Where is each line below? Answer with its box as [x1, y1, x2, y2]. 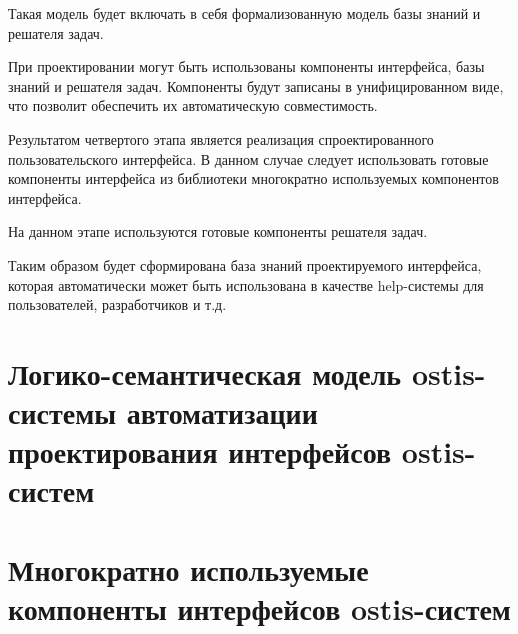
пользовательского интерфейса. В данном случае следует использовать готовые [8, 148, 489, 169]
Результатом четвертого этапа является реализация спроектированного [8, 128, 434, 149]
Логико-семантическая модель [8, 352, 402, 393]
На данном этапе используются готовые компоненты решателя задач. [8, 221, 428, 242]
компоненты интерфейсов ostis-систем [8, 588, 511, 629]
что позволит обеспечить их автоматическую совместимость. [8, 95, 378, 116]
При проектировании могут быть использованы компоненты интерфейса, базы [8, 56, 485, 77]
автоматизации [126, 392, 318, 433]
